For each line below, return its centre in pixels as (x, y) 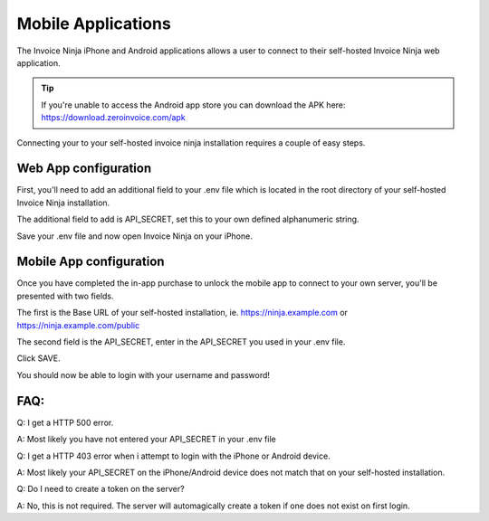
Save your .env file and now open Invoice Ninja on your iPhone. (134, 236)
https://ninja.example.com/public (78, 325)
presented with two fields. (65, 296)
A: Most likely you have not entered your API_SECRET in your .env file (146, 440)
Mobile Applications (94, 24)
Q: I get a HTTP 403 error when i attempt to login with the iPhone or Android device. (173, 456)
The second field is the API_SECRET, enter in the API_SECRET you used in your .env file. (181, 342)
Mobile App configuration (91, 262)
